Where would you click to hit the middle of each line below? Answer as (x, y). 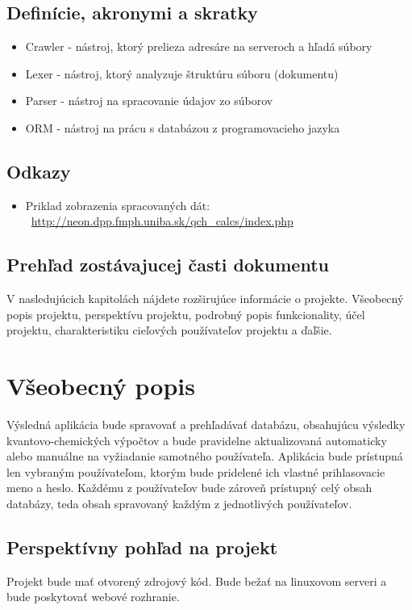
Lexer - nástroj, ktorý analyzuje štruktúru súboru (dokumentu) (182, 73)
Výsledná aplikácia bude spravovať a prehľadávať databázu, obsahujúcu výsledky (206, 425)
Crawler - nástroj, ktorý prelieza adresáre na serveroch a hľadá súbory (199, 46)
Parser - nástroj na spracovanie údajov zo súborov (149, 101)
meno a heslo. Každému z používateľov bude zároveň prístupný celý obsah (189, 488)
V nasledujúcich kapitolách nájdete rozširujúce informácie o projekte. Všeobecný (205, 299)
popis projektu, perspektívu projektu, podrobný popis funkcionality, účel (186, 314)
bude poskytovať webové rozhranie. (93, 597)
